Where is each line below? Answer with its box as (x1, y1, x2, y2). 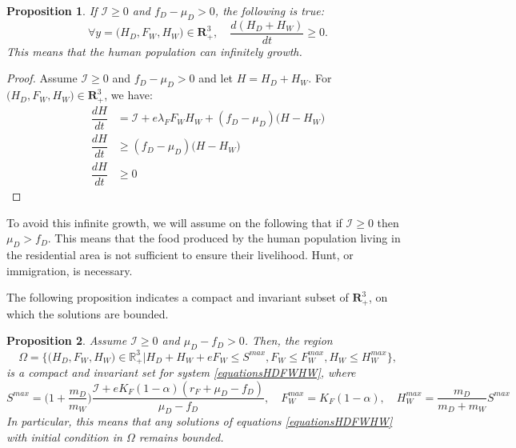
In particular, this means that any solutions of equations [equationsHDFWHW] (6, 413, 393, 430)
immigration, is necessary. (6, 262, 133, 278)
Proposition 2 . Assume (6, 332, 127, 349)
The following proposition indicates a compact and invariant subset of (6, 289, 349, 306)
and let (198, 70, 234, 86)
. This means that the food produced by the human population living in (47, 230, 401, 246)
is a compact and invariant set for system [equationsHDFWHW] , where (6, 363, 356, 380)
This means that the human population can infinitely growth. (6, 42, 302, 59)
